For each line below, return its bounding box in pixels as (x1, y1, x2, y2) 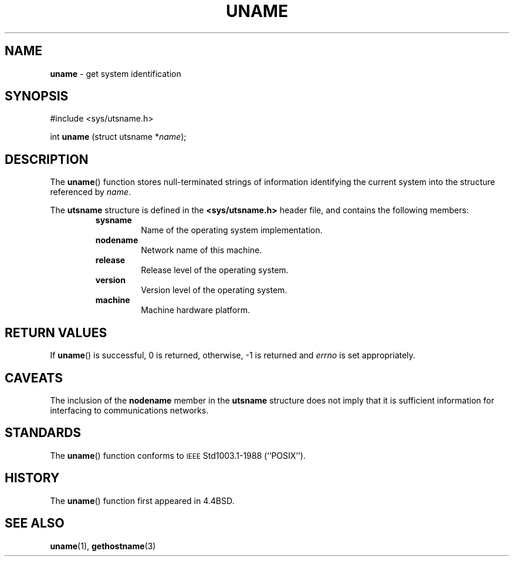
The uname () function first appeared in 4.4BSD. (50, 495, 235, 506)
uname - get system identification (50, 68, 181, 79)
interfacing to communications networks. (50, 405, 209, 415)
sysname (95, 215, 132, 226)
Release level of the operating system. (141, 265, 289, 276)
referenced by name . (50, 187, 131, 197)
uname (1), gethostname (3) (50, 540, 156, 551)
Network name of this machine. (141, 245, 262, 256)
